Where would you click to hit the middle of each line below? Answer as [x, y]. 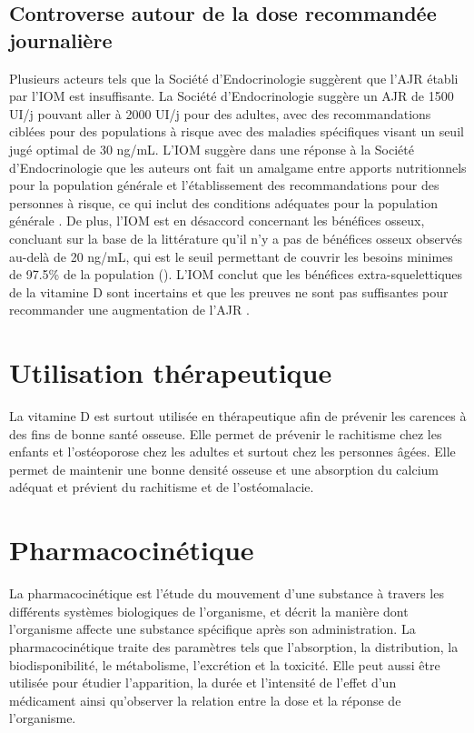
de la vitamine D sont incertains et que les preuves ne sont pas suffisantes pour [229, 291]
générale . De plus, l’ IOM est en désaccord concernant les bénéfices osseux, [217, 221]
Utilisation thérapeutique [171, 372]
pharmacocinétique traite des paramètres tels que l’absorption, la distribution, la [234, 646]
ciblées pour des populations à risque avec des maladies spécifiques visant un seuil [237, 131]
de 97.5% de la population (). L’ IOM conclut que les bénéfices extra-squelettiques [236, 274]
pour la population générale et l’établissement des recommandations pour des [224, 185]
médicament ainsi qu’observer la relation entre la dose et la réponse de [205, 700]
